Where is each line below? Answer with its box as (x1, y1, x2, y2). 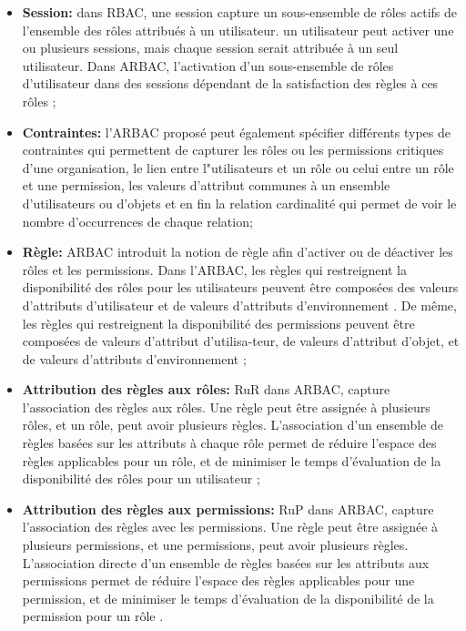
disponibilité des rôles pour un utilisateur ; (22, 469, 260, 488)
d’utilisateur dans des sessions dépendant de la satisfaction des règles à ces (22, 74, 439, 93)
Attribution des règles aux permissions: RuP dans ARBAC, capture (22, 499, 434, 518)
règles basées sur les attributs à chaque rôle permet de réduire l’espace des (22, 433, 437, 453)
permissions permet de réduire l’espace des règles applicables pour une (22, 571, 415, 590)
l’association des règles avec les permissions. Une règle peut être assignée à (22, 517, 439, 536)
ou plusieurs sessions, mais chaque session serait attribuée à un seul (22, 38, 399, 57)
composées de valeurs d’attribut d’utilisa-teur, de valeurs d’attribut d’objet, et (22, 331, 460, 351)
